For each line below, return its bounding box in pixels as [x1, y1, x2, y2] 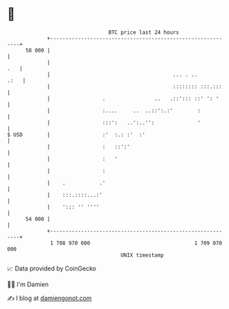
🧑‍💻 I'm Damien [7, 280, 49, 288]
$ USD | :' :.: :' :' [7, 131, 146, 138]
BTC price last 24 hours [108, 29, 180, 36]
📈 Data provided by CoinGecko [7, 264, 97, 273]
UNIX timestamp [120, 251, 165, 259]
